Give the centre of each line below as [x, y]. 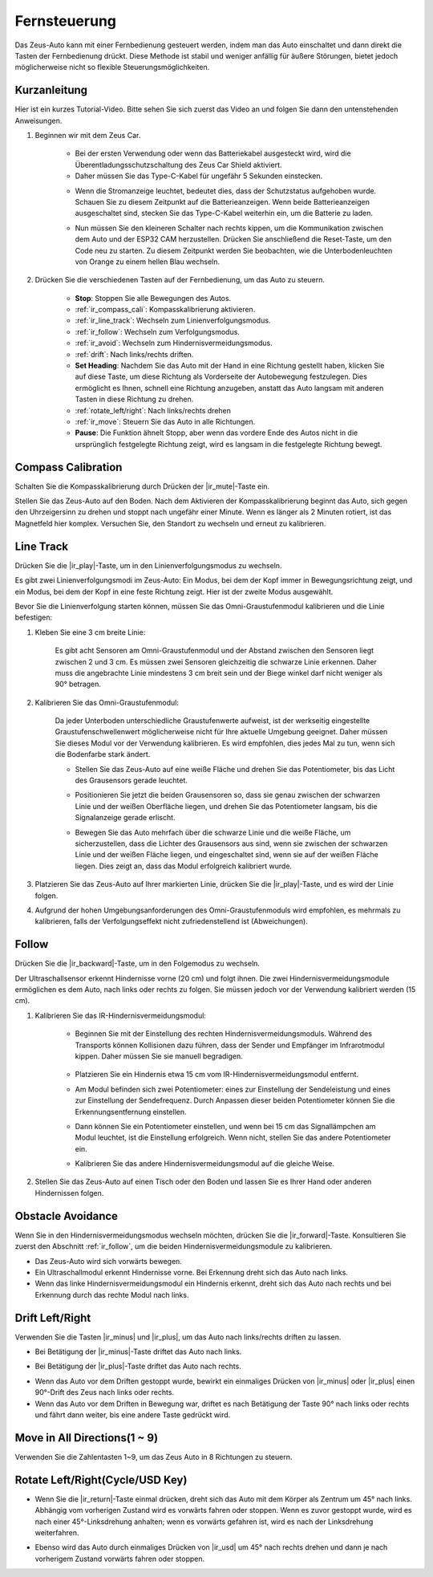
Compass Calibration [69, 467]
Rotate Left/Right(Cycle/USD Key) [101, 1479]
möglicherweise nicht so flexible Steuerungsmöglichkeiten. [112, 67]
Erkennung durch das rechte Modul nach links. [112, 1295]
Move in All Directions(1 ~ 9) [87, 1438]
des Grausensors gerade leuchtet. [131, 780]
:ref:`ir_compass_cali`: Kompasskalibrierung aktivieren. [165, 310]
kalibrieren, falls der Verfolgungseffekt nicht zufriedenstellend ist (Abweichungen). [171, 921]
